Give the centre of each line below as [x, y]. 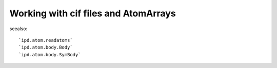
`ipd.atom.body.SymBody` [50, 54]
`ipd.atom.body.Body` [46, 48]
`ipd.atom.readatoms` [46, 40]
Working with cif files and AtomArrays [93, 13]
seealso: [18, 29]
